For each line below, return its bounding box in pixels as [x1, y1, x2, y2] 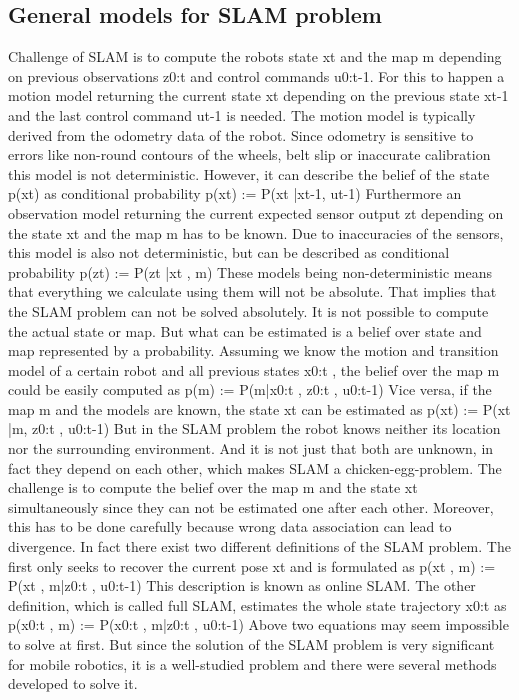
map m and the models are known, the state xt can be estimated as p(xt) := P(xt [8, 398, 511, 419]
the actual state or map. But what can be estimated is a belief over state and [8, 320, 482, 341]
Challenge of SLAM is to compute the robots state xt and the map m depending [8, 46, 502, 67]
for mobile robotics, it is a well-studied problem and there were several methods [8, 653, 497, 674]
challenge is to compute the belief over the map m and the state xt [8, 477, 418, 498]
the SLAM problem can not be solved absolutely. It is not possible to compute [8, 300, 489, 321]
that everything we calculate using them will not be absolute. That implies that [8, 281, 497, 302]
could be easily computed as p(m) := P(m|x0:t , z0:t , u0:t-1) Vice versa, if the [8, 379, 492, 400]
